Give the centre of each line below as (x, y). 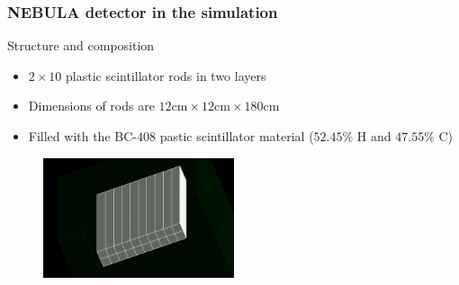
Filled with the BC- (82, 136)
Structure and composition (81, 45)
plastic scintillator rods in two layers (166, 75)
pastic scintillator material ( (237, 136)
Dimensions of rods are (91, 106)
